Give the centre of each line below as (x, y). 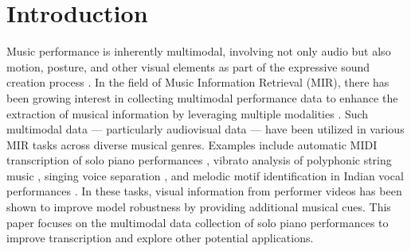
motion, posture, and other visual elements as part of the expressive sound (188, 66)
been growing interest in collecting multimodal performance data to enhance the (202, 97)
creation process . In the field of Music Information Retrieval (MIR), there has (198, 82)
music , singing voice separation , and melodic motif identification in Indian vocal (205, 175)
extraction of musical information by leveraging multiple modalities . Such (188, 113)
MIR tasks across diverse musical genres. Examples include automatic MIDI (192, 144)
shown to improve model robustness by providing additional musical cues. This (199, 207)
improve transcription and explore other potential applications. (160, 238)
